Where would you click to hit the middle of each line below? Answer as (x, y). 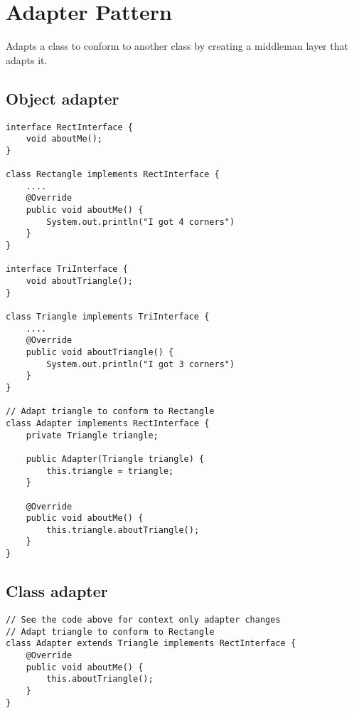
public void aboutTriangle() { (100, 352)
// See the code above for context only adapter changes (143, 620)
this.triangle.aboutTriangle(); (123, 530)
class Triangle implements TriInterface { (108, 317)
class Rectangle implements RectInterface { (113, 175)
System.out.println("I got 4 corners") (141, 222)
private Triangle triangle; (92, 435)
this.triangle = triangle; (110, 471)
